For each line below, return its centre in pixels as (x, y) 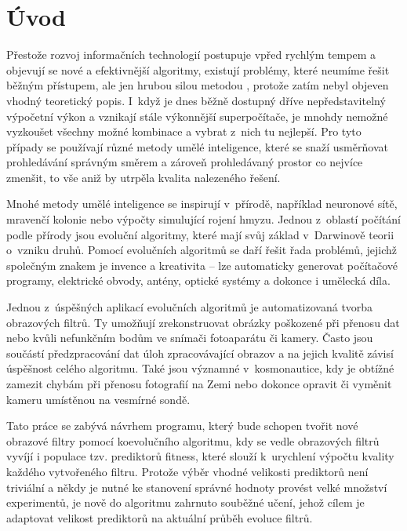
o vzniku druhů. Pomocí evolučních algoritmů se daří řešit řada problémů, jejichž (202, 250)
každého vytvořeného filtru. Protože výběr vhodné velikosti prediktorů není (187, 471)
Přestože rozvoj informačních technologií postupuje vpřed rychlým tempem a (191, 55)
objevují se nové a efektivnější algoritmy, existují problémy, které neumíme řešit (198, 69)
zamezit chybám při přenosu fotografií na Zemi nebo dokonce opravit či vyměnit (199, 384)
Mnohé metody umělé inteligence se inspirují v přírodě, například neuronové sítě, (202, 204)
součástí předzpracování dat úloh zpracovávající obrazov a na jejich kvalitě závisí (200, 353)
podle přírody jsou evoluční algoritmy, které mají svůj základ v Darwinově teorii (200, 234)
